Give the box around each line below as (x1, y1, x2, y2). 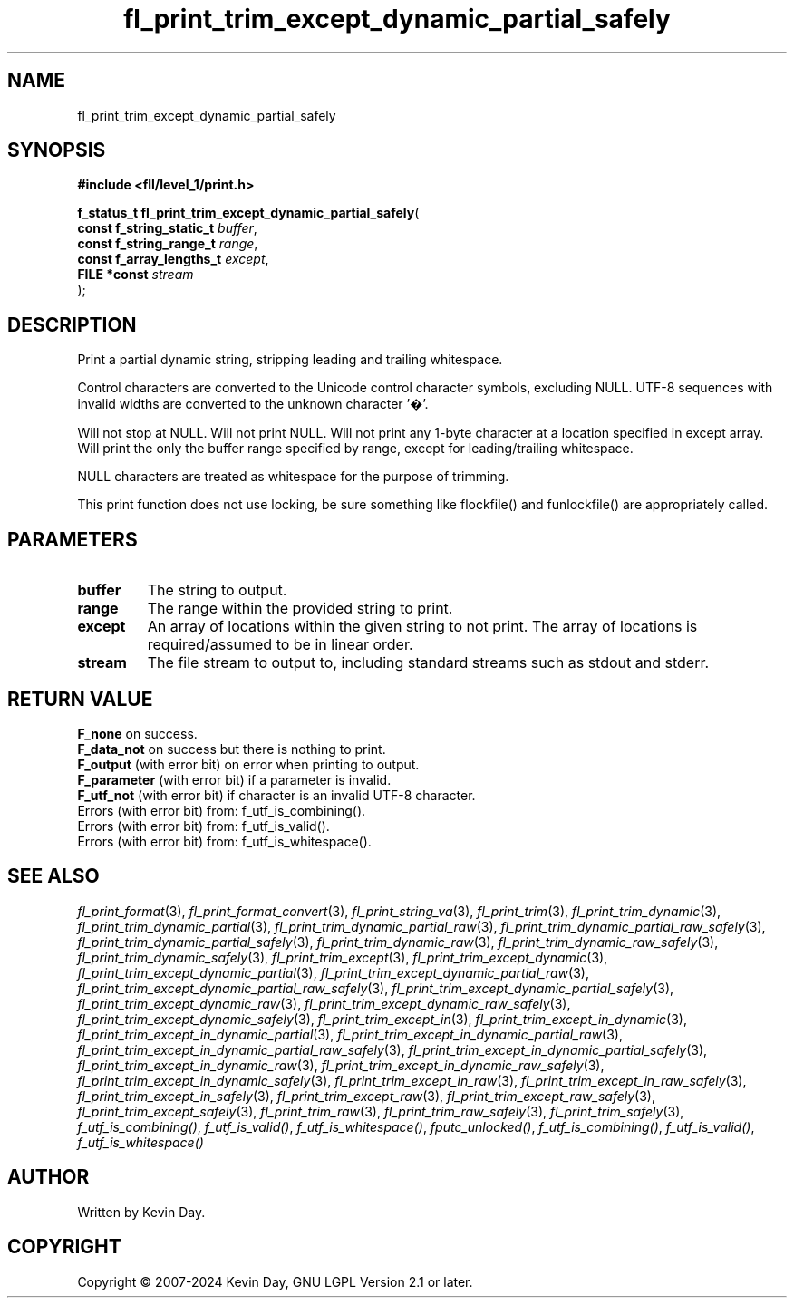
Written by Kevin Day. (77, 1203, 206, 1220)
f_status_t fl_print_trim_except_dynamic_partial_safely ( (77, 205, 420, 221)
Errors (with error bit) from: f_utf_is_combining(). (77, 802, 366, 818)
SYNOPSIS (7, 139, 106, 162)
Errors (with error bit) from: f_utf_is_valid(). (77, 817, 330, 834)
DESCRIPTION (7, 313, 137, 336)
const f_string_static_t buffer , (77, 220, 257, 237)
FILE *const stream (77, 266, 194, 283)
